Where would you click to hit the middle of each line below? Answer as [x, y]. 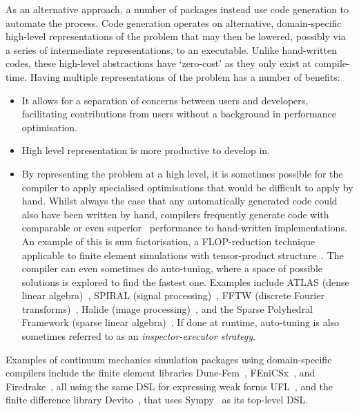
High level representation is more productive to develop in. [146, 150]
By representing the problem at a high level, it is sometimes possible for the [182, 173]
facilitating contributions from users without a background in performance [179, 114]
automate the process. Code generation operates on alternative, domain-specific [174, 22]
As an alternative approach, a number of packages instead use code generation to [177, 9]
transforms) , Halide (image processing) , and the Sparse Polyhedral [167, 308]
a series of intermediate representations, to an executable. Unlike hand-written [171, 49]
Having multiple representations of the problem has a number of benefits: [185, 76]
